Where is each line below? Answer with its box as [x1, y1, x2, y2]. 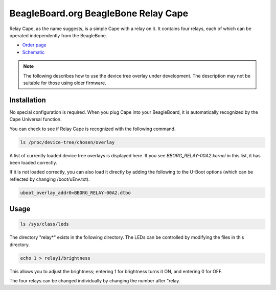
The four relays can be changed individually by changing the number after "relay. [9, 278, 180, 284]
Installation [9, 95, 46, 104]
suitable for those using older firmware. [23, 80, 107, 86]
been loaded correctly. [9, 159, 57, 165]
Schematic [22, 49, 45, 55]
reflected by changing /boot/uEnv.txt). [9, 176, 90, 182]
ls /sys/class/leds [20, 221, 69, 227]
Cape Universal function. [9, 116, 62, 123]
